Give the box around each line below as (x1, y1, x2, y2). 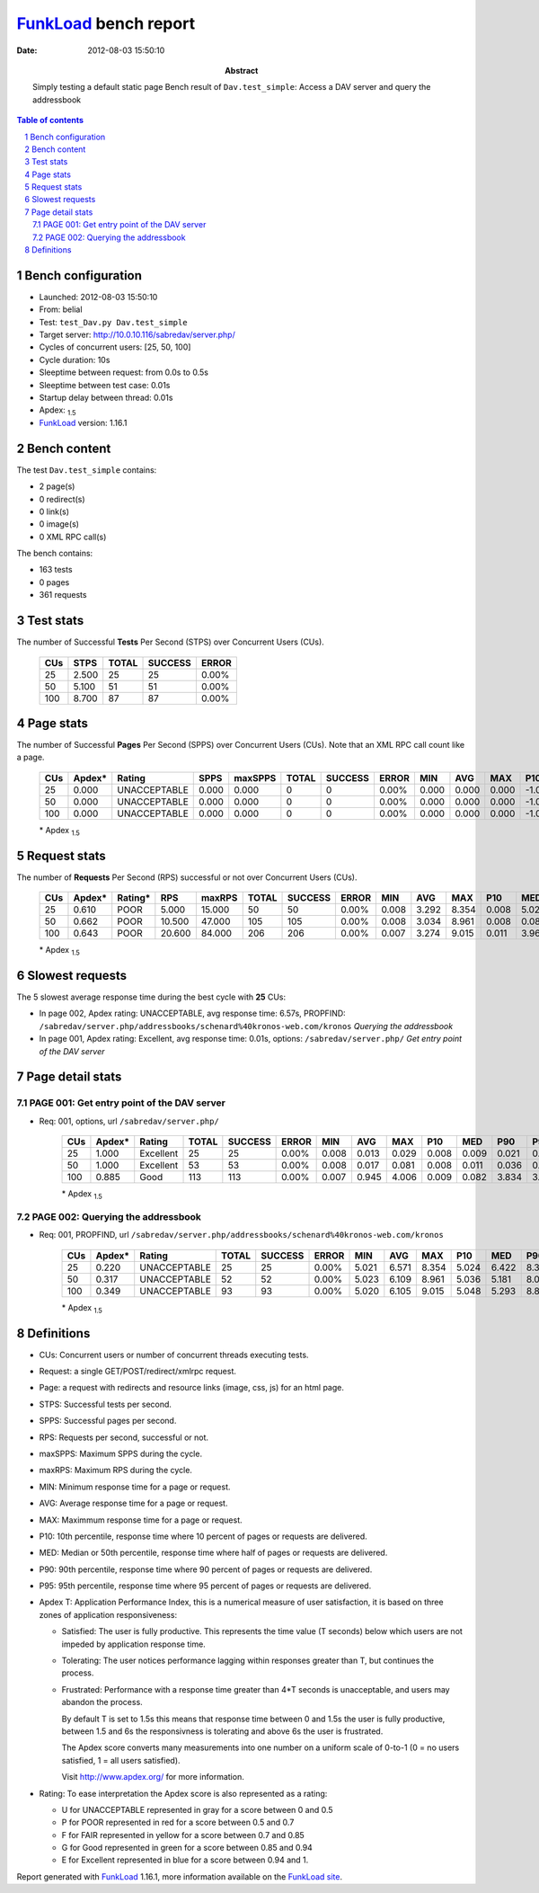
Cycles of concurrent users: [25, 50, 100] (39, 342, 191, 352)
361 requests (39, 590, 87, 600)
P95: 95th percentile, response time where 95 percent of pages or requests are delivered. (39, 1580, 372, 1591)
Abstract (225, 65, 259, 76)
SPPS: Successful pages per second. (39, 1416, 177, 1426)
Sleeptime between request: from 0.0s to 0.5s (39, 367, 208, 378)
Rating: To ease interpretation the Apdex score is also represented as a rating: (39, 1788, 328, 1799)
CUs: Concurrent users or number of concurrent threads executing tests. (39, 1349, 309, 1360)
